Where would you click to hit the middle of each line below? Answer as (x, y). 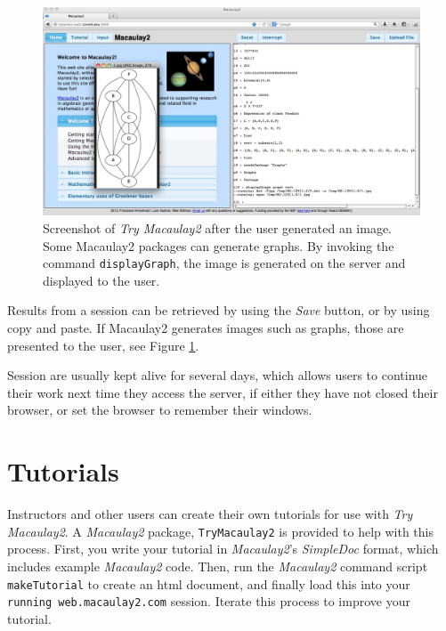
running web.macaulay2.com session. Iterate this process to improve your (209, 601)
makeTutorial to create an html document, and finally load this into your (209, 583)
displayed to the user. (101, 280)
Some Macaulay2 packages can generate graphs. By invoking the (219, 245)
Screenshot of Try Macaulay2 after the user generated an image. (217, 227)
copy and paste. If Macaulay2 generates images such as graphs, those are (206, 327)
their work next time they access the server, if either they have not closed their (223, 392)
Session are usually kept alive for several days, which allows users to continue (218, 375)
